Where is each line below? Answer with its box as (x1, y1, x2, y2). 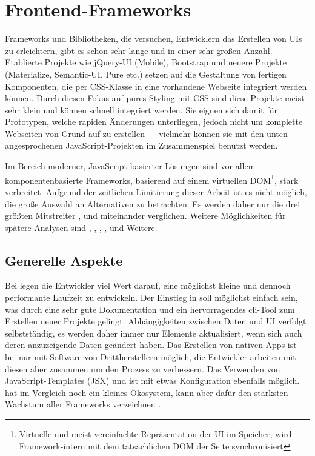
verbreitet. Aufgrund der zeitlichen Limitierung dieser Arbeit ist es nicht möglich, (5, 185, 307, 198)
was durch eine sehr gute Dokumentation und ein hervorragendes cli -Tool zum (5, 303, 295, 315)
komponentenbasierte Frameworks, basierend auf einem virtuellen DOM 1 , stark (5, 172, 299, 186)
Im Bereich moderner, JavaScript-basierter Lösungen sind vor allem (5, 159, 256, 172)
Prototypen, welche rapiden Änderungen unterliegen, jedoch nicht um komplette (5, 115, 303, 128)
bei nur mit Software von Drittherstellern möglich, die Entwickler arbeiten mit (5, 350, 296, 363)
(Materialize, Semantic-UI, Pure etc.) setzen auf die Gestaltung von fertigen (5, 67, 287, 80)
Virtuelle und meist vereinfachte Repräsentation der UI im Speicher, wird (19, 428, 292, 440)
